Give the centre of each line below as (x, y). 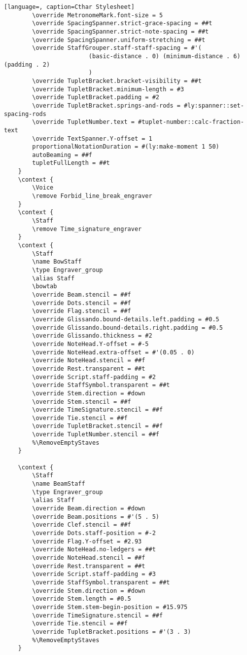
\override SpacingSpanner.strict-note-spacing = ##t (121, 31)
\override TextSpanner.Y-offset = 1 (92, 138)
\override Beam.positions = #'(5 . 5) (96, 517)
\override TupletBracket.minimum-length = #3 (108, 89)
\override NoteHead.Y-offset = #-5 (90, 344)
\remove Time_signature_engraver (87, 229)
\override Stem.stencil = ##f (82, 402)
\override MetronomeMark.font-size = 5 (98, 15)
